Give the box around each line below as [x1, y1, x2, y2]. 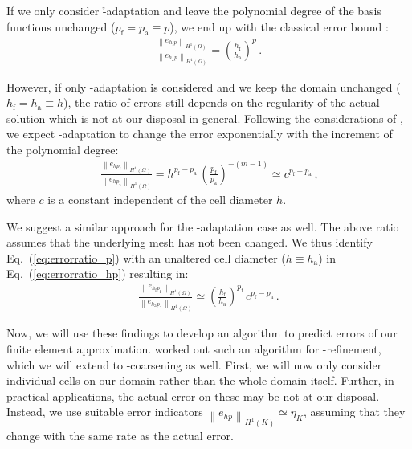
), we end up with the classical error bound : [169, 18, 389, 35]
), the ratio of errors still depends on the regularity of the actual [63, 94, 380, 111]
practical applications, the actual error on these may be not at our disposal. [6, 387, 380, 404]
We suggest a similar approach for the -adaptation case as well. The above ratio [6, 218, 399, 235]
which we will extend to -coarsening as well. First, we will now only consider [6, 356, 382, 373]
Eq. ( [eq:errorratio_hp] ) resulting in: [6, 265, 189, 282]
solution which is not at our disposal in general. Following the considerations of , [6, 109, 403, 126]
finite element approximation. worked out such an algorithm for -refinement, [6, 341, 381, 357]
